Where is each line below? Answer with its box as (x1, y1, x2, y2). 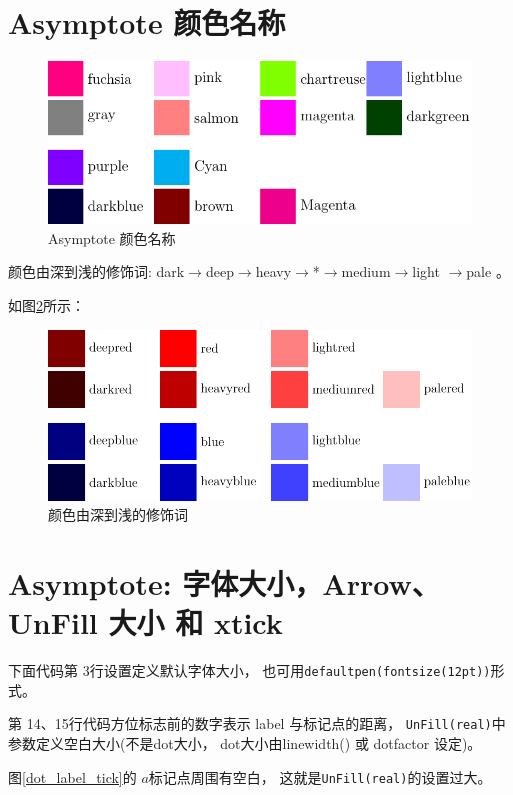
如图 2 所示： (8, 295, 85, 316)
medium (341, 261, 391, 282)
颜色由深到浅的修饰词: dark (8, 261, 185, 282)
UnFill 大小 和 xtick (8, 602, 283, 643)
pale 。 (466, 261, 510, 282)
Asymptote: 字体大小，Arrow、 (8, 563, 440, 604)
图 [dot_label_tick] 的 (8, 766, 137, 787)
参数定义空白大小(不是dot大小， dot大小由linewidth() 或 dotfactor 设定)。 (8, 733, 482, 754)
